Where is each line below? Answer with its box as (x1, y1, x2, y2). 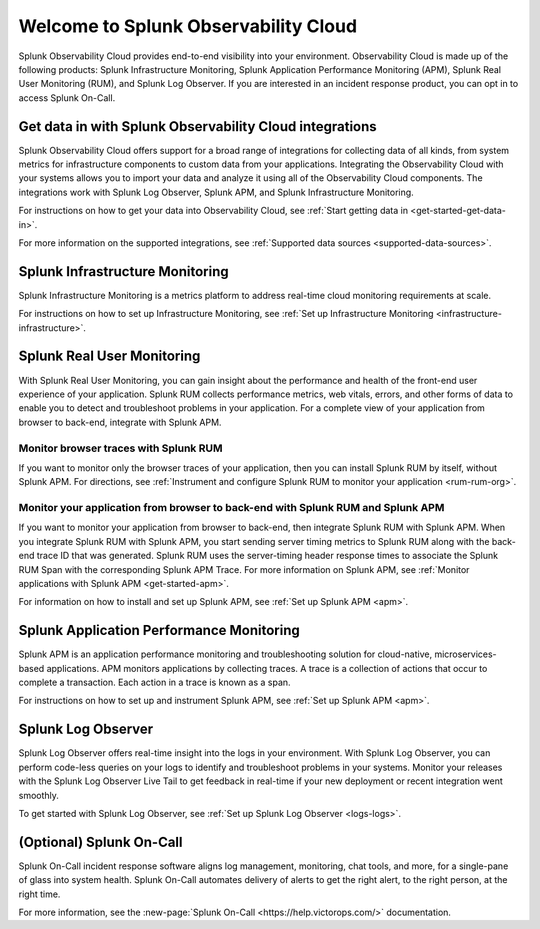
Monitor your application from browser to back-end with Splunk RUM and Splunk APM (18, 501, 445, 515)
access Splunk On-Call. (18, 91, 116, 104)
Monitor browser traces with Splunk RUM (18, 441, 223, 455)
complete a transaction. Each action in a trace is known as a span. (18, 676, 291, 689)
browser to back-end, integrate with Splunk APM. (18, 416, 222, 428)
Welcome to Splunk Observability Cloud (18, 15, 358, 37)
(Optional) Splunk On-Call (18, 833, 183, 850)
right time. (18, 888, 61, 900)
